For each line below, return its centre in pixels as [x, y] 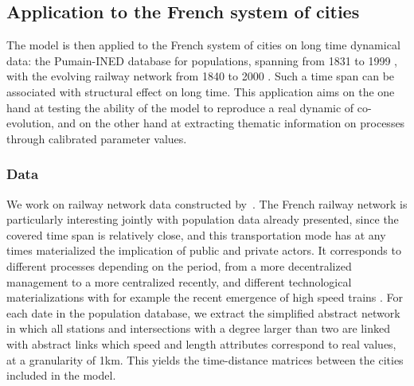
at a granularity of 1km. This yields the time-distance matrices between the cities [205, 359]
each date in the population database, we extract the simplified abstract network [203, 312]
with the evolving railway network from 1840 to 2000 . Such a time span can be [201, 76]
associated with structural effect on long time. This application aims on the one [201, 91]
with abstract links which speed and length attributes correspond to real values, [201, 343]
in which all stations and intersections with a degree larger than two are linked [198, 328]
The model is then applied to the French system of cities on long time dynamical [203, 45]
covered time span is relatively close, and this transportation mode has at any [196, 234]
